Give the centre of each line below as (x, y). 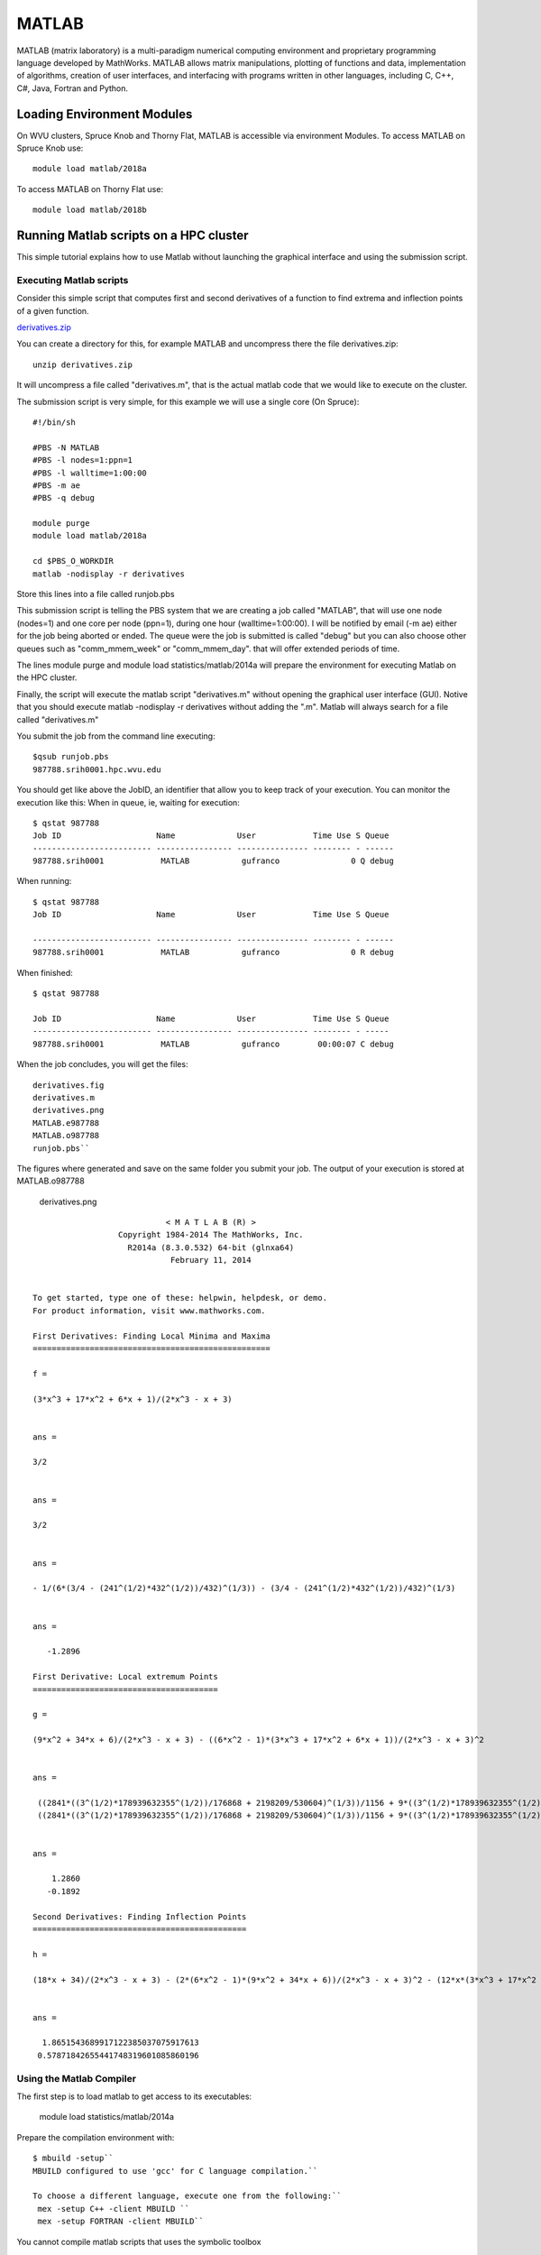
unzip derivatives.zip (83, 364)
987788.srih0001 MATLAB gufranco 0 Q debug (213, 861)
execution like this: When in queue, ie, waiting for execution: (128, 802)
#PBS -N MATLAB (66, 447)
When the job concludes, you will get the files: (102, 1064)
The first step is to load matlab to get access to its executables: (134, 2096)
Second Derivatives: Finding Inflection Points (140, 1916)
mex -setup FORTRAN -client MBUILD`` (121, 2222)
